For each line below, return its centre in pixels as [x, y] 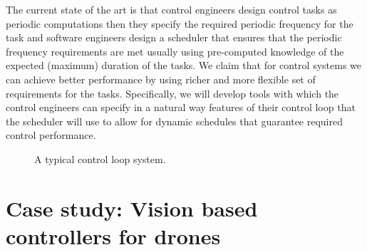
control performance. [51, 135]
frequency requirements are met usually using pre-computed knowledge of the [175, 51]
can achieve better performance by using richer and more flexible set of [161, 79]
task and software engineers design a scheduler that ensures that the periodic [174, 37]
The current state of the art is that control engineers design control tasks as [171, 9]
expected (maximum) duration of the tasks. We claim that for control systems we [184, 65]
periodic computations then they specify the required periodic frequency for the [180, 23]
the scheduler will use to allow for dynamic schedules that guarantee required [174, 121]
